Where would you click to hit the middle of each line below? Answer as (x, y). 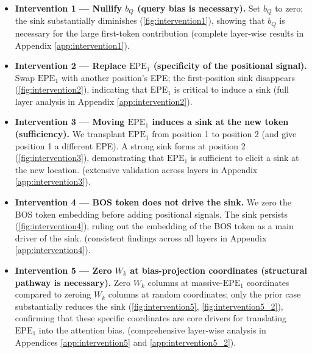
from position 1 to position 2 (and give (224, 134)
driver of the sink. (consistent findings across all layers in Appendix (141, 237)
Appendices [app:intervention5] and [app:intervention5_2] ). (126, 342)
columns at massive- (185, 282)
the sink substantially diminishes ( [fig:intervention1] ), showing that (140, 20)
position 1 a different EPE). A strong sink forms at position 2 (130, 145)
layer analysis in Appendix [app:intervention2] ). (104, 101)
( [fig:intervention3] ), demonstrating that (90, 158)
